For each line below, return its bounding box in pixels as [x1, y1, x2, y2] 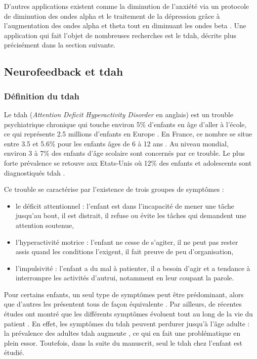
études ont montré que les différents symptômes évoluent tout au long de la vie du [4, 309, 253, 319]
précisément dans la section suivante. [4, 40, 116, 50]
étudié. [4, 347, 25, 358]
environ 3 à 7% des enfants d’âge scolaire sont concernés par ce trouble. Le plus [4, 148, 245, 158]
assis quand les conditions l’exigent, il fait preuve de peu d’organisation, [15, 246, 234, 257]
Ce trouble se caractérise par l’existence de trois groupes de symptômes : [4, 184, 224, 194]
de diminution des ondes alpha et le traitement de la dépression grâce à [4, 10, 220, 21]
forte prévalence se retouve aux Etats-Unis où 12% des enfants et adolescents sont [4, 157, 252, 168]
